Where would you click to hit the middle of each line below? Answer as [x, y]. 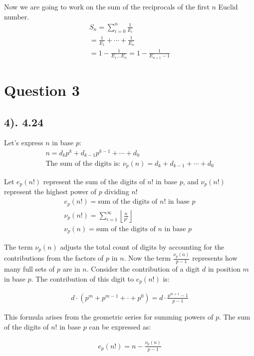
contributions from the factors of [54, 258]
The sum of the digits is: [83, 164]
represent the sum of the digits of [94, 181]
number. [17, 16]
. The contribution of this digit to [83, 278]
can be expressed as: [120, 326]
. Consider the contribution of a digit [143, 268]
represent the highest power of [50, 191]
